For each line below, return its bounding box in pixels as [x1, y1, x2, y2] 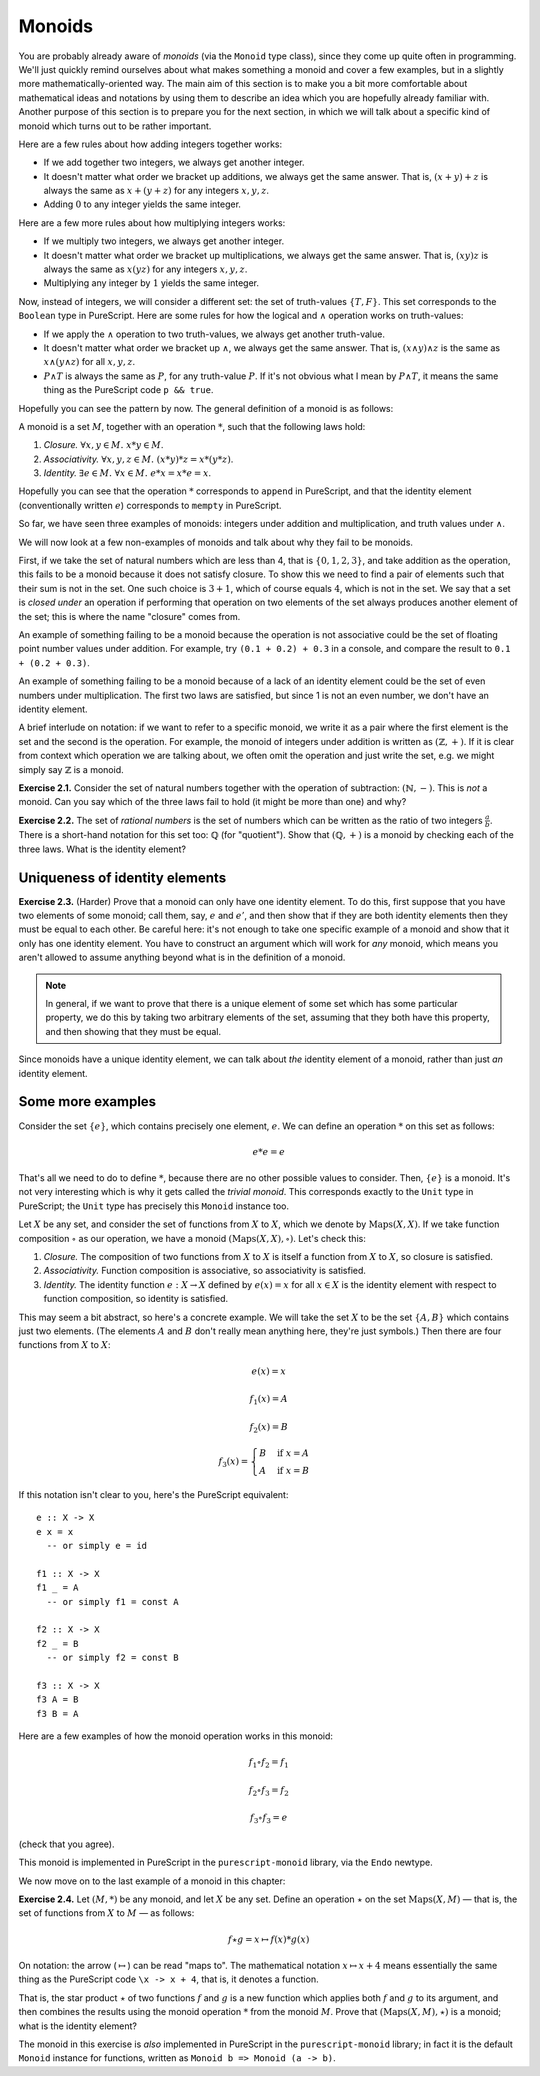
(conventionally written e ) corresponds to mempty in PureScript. [18, 499, 282, 511]
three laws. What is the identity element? [18, 843, 187, 855]
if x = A [276, 1448, 310, 1459]
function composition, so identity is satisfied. [43, 1293, 229, 1305]
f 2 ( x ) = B [249, 1421, 289, 1435]
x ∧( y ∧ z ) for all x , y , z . [43, 356, 136, 368]
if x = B [276, 1465, 310, 1477]
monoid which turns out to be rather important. [18, 120, 212, 132]
